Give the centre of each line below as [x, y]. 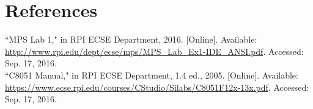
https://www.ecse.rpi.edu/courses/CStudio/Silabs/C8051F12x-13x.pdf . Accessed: [157, 87]
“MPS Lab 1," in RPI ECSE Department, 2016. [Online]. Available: [131, 39]
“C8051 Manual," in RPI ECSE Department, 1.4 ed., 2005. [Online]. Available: [152, 75]
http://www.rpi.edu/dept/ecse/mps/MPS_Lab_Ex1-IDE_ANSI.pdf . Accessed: [154, 51]
